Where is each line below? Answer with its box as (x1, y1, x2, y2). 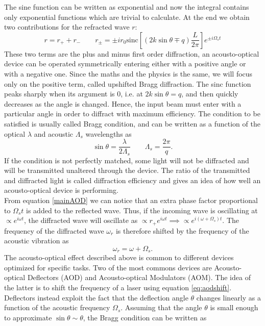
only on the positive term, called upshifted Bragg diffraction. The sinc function (4, 78, 251, 89)
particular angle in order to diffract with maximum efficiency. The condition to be (4, 108, 260, 119)
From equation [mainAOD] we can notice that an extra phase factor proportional (4, 195, 258, 206)
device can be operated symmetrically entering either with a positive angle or (4, 58, 246, 69)
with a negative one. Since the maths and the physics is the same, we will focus (4, 68, 253, 79)
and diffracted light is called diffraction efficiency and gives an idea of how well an (4, 174, 261, 185)
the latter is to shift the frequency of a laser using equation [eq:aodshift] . (4, 282, 232, 293)
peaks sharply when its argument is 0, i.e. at (4, 88, 143, 99)
